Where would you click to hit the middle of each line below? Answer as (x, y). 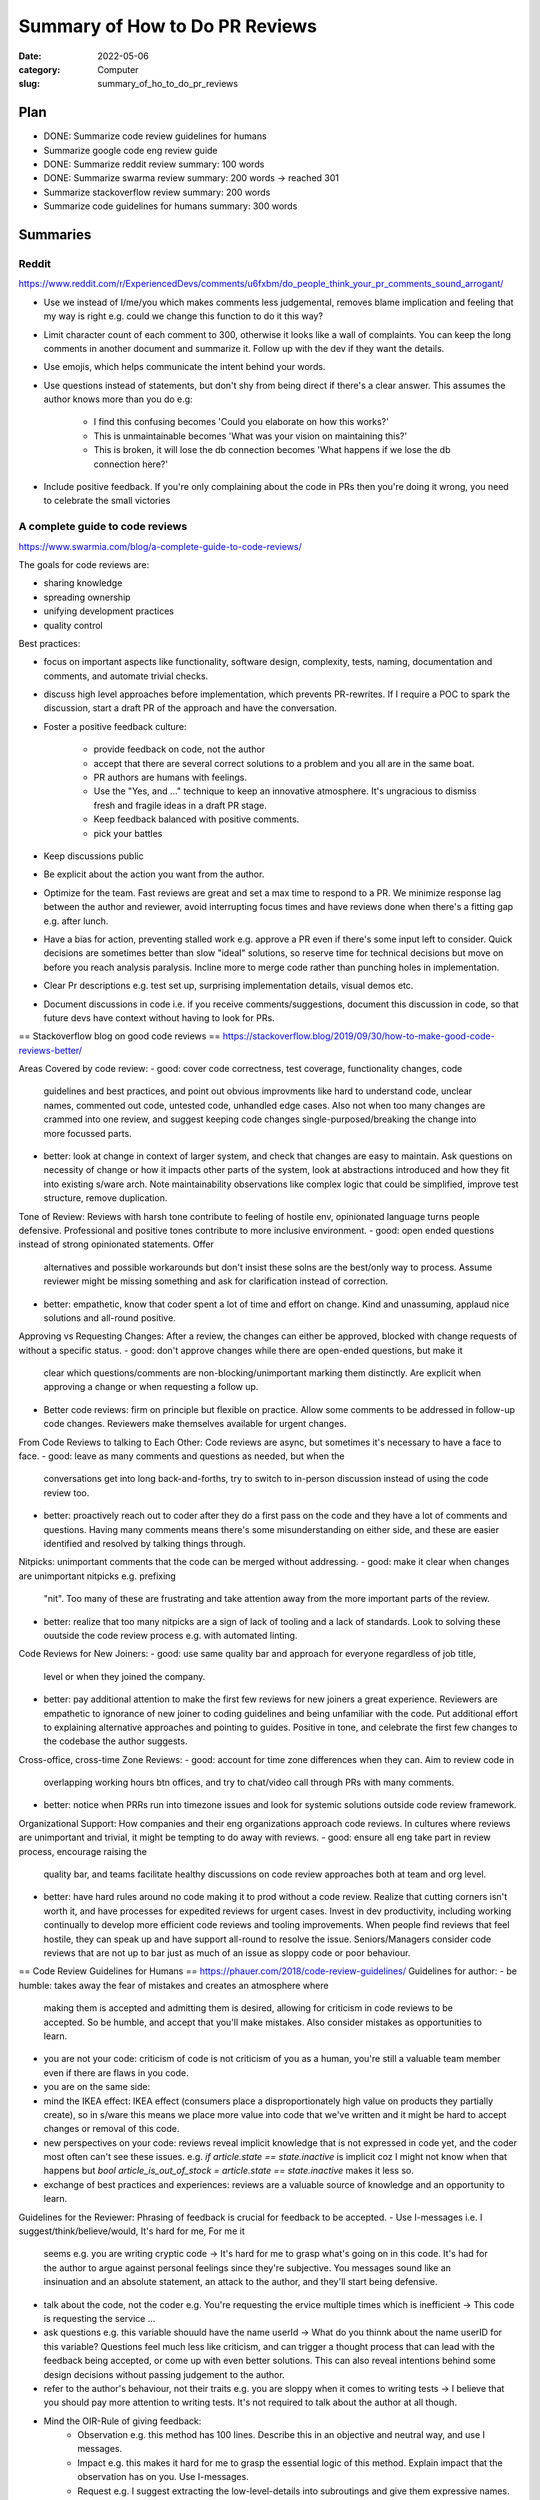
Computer (118, 69)
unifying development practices (109, 611)
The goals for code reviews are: (84, 564)
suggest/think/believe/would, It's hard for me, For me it (131, 2231)
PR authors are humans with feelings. (170, 777)
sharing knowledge (83, 583)
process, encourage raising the (82, 1851)
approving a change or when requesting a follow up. (151, 1387)
